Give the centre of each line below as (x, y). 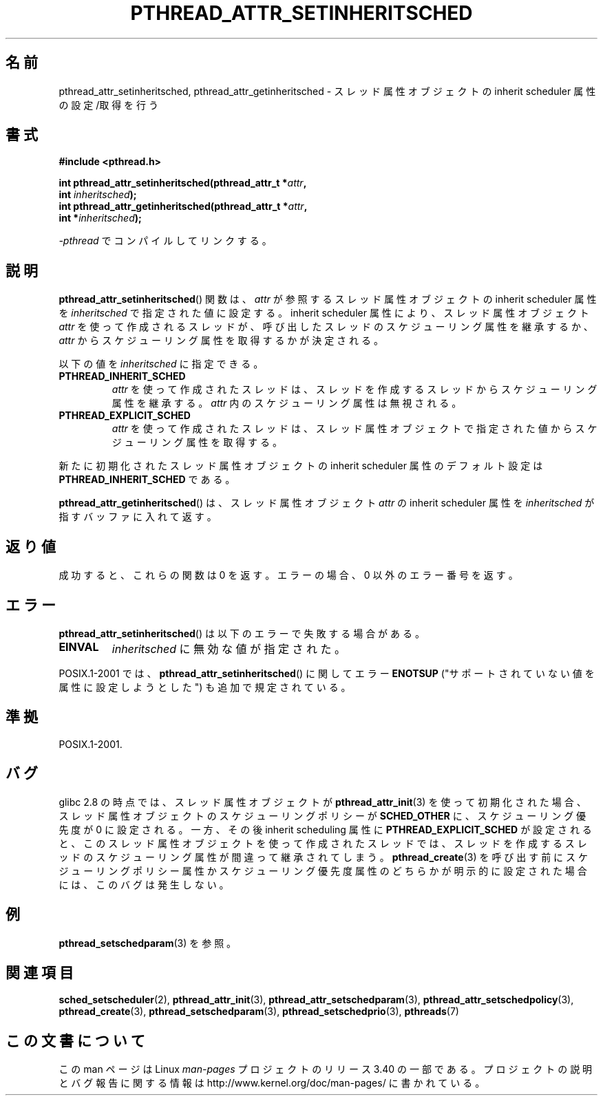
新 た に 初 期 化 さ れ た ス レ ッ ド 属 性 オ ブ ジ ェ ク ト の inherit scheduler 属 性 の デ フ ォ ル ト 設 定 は (301, 466)
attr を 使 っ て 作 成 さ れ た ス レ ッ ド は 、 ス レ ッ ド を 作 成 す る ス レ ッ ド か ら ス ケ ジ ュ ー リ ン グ (355, 389)
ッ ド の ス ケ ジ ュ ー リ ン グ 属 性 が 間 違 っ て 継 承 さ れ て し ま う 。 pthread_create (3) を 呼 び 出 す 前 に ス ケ (323, 857)
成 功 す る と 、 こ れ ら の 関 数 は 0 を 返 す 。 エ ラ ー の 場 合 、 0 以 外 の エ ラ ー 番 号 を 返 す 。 (288, 575)
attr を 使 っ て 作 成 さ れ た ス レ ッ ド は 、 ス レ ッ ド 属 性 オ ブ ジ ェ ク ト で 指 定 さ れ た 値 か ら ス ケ (355, 429)
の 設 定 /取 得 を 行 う (108, 105)
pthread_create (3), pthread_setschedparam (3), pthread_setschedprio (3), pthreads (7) (259, 1012)
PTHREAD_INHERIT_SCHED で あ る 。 (147, 480)
